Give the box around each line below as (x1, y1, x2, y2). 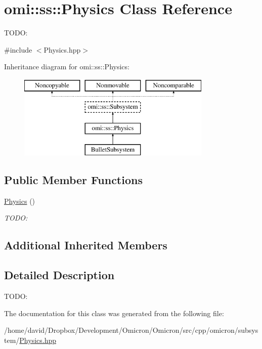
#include (4, 44, 32, 55)
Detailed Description (4, 267, 115, 283)
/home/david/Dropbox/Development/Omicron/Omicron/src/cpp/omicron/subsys (4, 325, 258, 335)
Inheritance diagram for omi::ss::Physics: (4, 61, 129, 72)
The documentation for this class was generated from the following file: (4, 308, 224, 318)
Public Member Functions (4, 172, 143, 188)
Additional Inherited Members (4, 237, 167, 253)
